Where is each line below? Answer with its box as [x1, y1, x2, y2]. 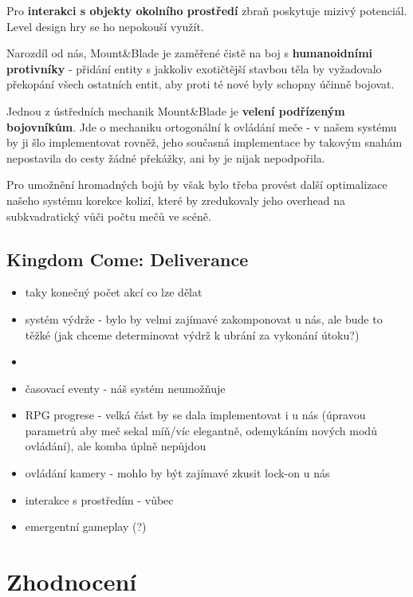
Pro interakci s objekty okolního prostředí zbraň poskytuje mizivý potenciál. [6, 2, 407, 18]
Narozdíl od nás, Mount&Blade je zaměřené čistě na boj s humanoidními [6, 45, 373, 61]
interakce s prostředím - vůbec [25, 491, 174, 508]
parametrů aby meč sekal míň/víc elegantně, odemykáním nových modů [25, 422, 377, 438]
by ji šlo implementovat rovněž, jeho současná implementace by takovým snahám [6, 134, 403, 151]
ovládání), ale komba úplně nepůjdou [25, 438, 206, 454]
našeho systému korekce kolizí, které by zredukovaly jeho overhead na [6, 191, 346, 208]
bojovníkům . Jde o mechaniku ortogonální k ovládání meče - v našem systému [6, 118, 397, 135]
